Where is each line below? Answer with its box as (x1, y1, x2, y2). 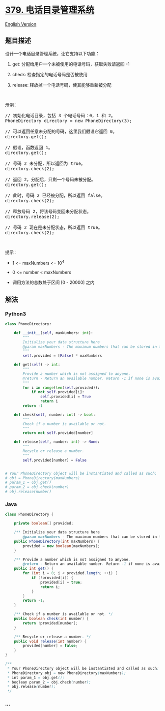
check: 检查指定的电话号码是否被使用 (12, 71, 87, 77)
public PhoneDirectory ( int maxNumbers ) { (14, 539, 100, 544)
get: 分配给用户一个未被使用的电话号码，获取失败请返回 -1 (12, 61, 130, 67)
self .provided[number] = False (23, 458, 87, 463)
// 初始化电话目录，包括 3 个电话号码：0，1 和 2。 (5, 113, 115, 118)
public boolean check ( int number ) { (14, 616, 89, 621)
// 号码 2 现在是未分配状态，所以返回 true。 (5, 224, 103, 230)
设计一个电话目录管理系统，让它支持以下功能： (5, 50, 100, 57)
